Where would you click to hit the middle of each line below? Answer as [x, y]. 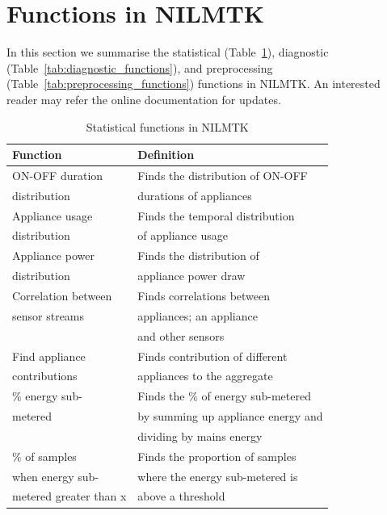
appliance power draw [191, 276]
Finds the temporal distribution [216, 215]
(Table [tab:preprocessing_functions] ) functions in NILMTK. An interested [193, 84]
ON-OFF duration [58, 175]
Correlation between [62, 295]
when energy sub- [56, 476]
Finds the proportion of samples [217, 456]
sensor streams [48, 315]
